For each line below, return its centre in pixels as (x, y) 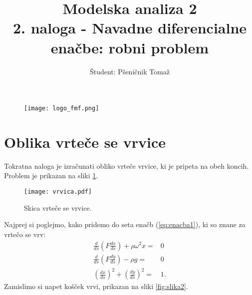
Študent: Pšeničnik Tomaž (130, 71)
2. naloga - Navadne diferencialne (130, 28)
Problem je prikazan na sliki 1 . (51, 175)
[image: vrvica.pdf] (58, 192)
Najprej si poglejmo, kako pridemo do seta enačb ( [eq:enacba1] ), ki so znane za (125, 224)
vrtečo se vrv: (25, 234)
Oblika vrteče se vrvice (85, 142)
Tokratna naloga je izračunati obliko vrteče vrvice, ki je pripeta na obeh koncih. (126, 165)
